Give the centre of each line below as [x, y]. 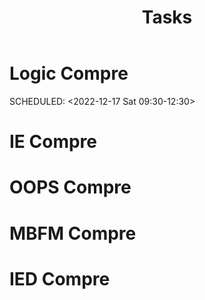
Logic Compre [69, 73]
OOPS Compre [70, 187]
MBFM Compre [73, 233]
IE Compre [53, 142]
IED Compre [60, 278]
